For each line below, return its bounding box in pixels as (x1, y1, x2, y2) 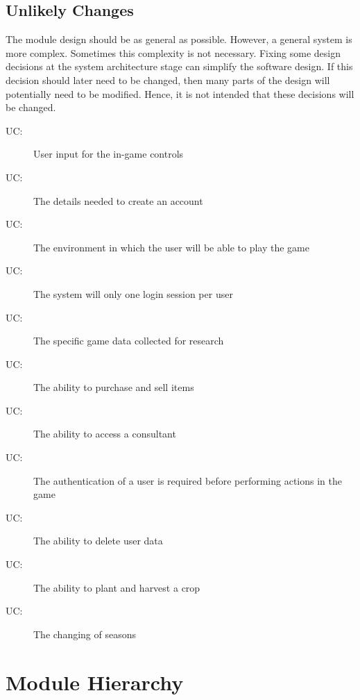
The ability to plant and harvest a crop (33, 580, 200, 594)
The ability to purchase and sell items (33, 380, 194, 394)
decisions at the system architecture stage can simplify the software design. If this (6, 59, 353, 74)
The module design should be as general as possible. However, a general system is (6, 32, 352, 47)
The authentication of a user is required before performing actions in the (33, 473, 342, 487)
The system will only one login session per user (33, 286, 233, 301)
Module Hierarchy (6, 667, 184, 696)
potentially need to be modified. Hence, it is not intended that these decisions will (6, 86, 354, 101)
